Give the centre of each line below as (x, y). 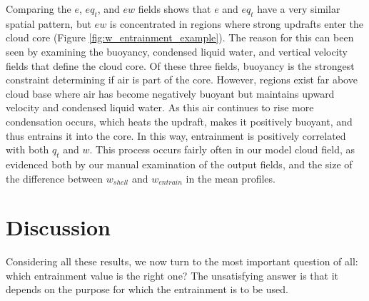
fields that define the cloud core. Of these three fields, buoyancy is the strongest (180, 65)
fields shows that (175, 9)
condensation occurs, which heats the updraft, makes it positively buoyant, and (179, 121)
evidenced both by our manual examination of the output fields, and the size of (179, 164)
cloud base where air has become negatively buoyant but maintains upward (170, 93)
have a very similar (299, 9)
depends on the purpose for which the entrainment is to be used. (147, 289)
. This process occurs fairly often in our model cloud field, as (222, 149)
